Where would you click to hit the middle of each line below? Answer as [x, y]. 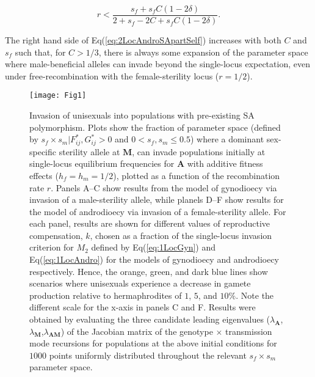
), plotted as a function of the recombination [197, 175]
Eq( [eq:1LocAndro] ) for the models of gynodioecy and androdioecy [154, 259]
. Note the [255, 295]
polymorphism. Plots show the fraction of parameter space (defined [155, 127]
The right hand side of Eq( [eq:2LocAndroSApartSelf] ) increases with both [143, 40]
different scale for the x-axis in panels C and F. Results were [143, 307]
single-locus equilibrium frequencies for [102, 163]
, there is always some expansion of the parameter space [203, 52]
